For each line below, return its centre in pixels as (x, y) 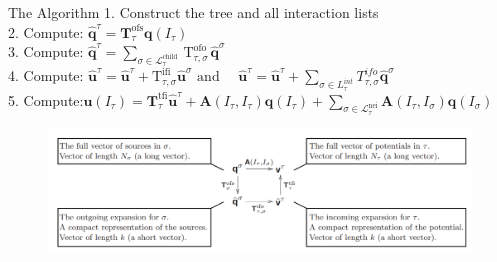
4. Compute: (46, 75)
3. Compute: (46, 51)
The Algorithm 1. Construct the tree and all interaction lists (193, 12)
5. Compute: (46, 99)
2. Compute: (46, 31)
